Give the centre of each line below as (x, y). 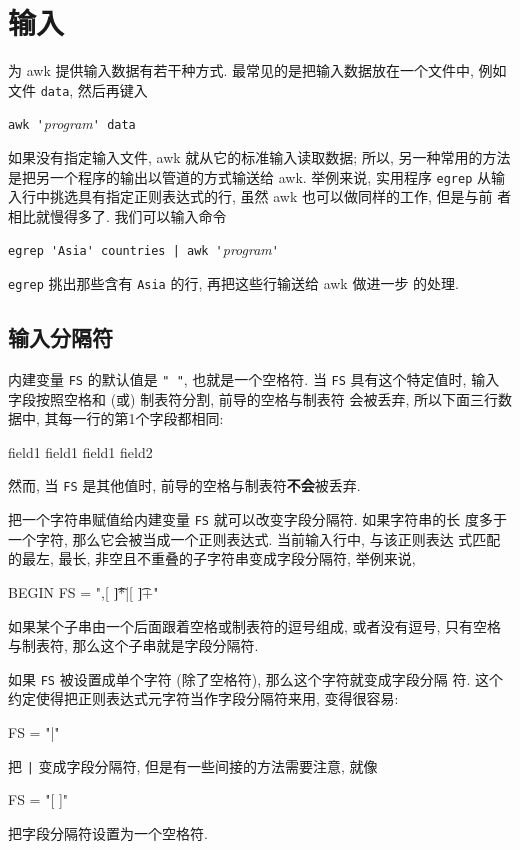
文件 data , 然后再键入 (78, 89)
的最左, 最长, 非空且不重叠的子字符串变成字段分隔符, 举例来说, (212, 558)
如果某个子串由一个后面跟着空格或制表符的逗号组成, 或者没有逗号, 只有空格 (255, 625)
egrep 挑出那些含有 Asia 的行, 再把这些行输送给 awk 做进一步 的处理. (233, 283)
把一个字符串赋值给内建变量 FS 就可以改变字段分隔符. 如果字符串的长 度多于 (257, 519)
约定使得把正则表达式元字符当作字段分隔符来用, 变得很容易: (203, 698)
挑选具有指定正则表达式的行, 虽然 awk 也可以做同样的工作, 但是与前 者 (280, 196)
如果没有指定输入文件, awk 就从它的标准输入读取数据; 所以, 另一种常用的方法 (259, 157)
